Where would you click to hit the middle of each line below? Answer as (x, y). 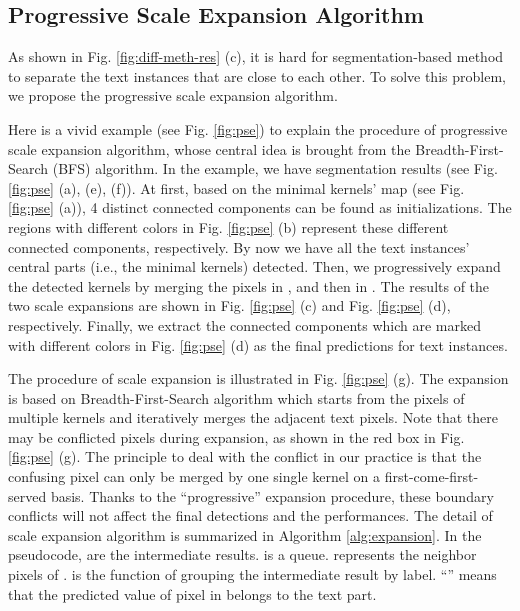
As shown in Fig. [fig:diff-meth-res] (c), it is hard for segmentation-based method (256, 56)
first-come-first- (431, 476)
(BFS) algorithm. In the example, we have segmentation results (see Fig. (275, 168)
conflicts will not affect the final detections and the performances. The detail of (250, 515)
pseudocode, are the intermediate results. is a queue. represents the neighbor (242, 554)
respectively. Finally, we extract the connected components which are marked (244, 324)
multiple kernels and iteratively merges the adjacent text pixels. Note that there (253, 417)
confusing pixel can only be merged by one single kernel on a (194, 476)
